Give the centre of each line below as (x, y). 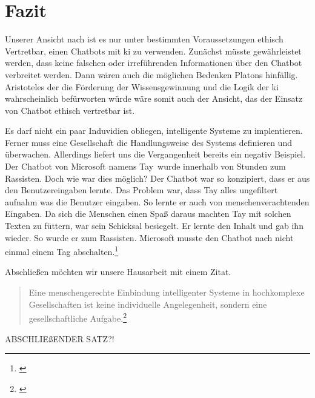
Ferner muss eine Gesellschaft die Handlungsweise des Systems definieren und (148, 142)
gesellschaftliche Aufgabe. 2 (78, 317)
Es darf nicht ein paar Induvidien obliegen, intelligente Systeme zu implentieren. (154, 131)
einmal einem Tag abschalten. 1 (62, 250)
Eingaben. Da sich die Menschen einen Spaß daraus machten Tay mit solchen (148, 214)
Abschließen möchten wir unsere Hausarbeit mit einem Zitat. (118, 272)
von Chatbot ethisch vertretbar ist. (70, 110)
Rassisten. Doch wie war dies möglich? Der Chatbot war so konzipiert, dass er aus (157, 178)
